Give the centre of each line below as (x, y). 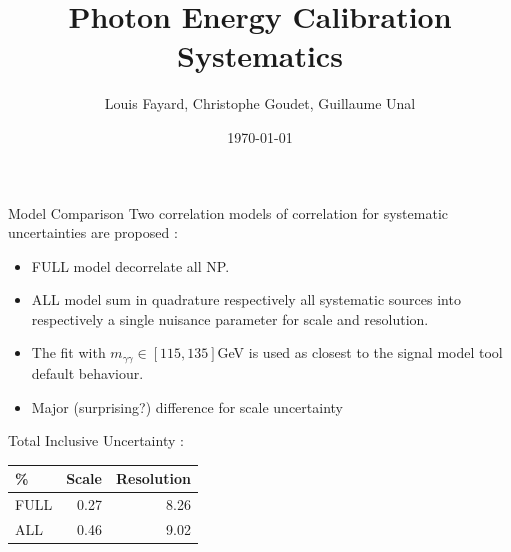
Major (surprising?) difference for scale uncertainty (187, 406)
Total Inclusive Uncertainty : (96, 440)
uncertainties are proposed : (93, 232)
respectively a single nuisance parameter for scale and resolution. (230, 318)
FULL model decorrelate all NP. (130, 265)
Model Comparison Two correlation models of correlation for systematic (228, 212)
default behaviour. (87, 372)
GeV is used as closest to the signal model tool (360, 352)
